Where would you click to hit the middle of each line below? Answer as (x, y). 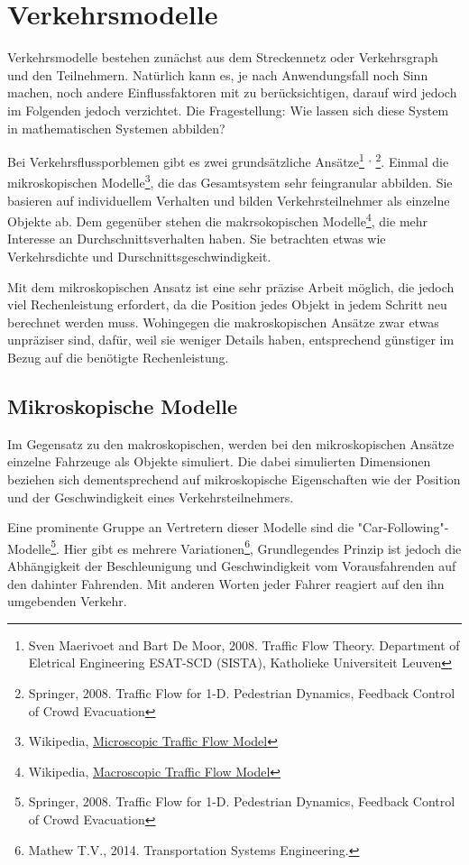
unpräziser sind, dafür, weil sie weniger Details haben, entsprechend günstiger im (231, 340)
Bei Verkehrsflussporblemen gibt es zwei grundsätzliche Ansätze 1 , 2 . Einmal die (228, 160)
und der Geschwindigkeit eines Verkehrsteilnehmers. (151, 497)
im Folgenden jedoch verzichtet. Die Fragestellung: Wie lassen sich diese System (228, 110)
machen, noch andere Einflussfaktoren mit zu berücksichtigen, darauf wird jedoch (232, 92)
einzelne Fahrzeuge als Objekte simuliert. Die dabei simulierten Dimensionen (219, 461)
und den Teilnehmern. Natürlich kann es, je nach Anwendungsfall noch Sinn (218, 74)
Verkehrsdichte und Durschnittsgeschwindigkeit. (139, 257)
